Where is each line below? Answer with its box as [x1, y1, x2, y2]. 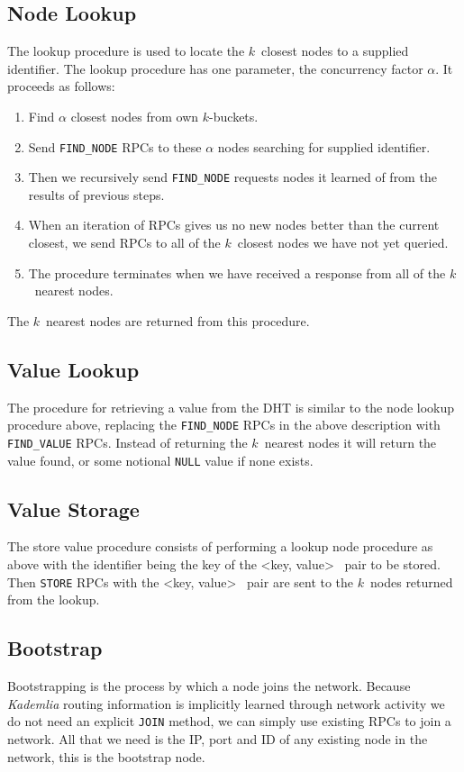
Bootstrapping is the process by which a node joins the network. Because [7, 677, 411, 695]
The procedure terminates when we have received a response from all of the [28, 263, 446, 282]
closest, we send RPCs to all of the [28, 233, 221, 252]
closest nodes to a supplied [261, 41, 409, 60]
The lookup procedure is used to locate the [7, 41, 245, 60]
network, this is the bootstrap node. [7, 747, 205, 766]
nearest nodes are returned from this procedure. [46, 311, 310, 330]
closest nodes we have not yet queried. [237, 233, 449, 252]
